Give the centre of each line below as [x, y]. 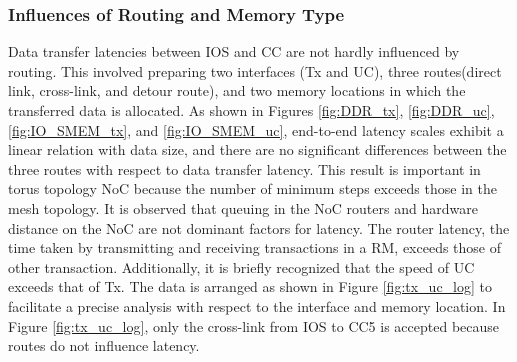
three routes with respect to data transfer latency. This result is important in [244, 168]
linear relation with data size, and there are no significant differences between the [257, 149]
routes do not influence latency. [104, 345]
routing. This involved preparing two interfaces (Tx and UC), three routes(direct [255, 70]
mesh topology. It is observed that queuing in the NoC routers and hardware [243, 207]
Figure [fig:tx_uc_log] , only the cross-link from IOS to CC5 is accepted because [254, 325]
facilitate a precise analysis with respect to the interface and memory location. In [257, 305]
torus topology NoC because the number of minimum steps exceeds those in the [252, 188]
